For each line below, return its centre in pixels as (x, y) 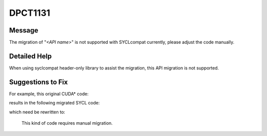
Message (24, 30)
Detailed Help (30, 56)
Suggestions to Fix (39, 82)
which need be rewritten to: (37, 112)
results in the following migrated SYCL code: (54, 103)
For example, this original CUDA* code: (49, 94)
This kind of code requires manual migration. (67, 123)
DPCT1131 (30, 13)
